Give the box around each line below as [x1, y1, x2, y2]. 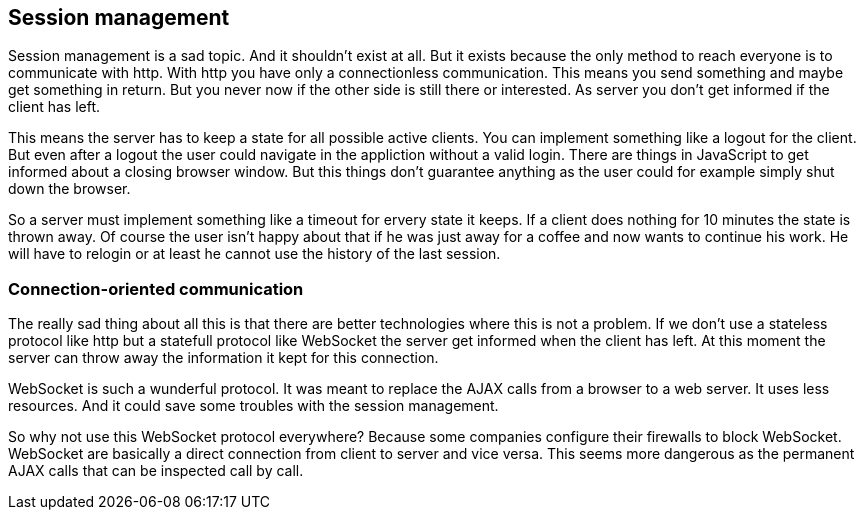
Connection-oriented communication [8, 278, 304, 299]
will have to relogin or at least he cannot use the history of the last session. [8, 245, 501, 263]
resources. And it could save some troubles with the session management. [8, 397, 499, 415]
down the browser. [8, 180, 131, 198]
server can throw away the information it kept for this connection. [8, 349, 439, 367]
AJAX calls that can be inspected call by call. [8, 462, 304, 480]
